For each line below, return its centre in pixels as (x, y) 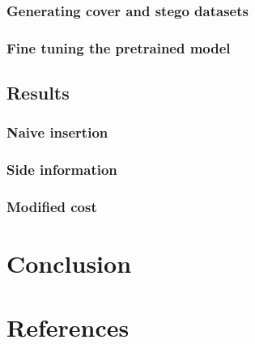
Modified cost (52, 207)
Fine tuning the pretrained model (119, 47)
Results (38, 93)
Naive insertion (57, 132)
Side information (62, 170)
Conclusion (69, 263)
